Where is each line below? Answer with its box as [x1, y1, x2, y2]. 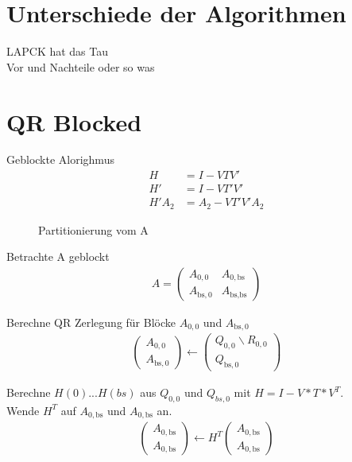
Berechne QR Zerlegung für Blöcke [6, 313, 176, 330]
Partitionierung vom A [38, 221, 149, 238]
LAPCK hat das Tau [6, 43, 109, 60]
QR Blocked [6, 105, 142, 138]
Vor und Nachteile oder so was [6, 58, 155, 75]
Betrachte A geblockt [6, 248, 110, 265]
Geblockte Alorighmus [6, 151, 114, 168]
